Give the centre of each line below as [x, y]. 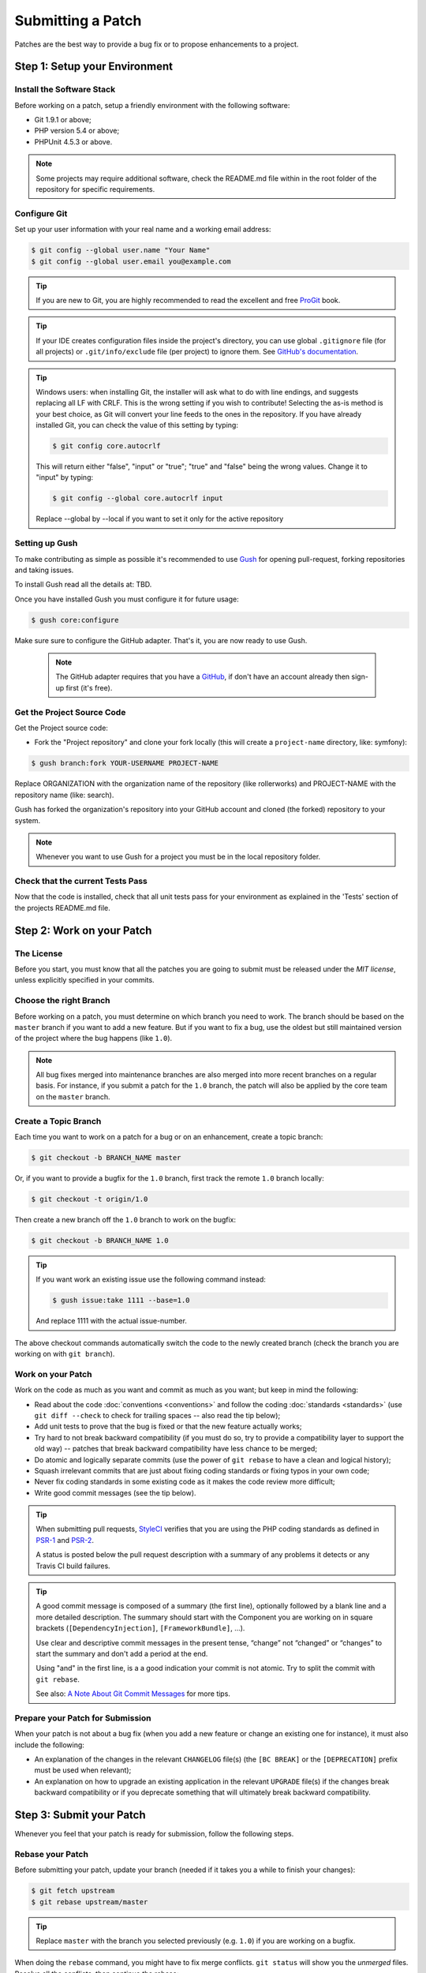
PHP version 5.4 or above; [77, 131]
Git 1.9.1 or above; [63, 120]
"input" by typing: [65, 477]
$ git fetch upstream [73, 1891]
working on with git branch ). [65, 1354]
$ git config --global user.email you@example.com [131, 261]
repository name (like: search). [64, 795]
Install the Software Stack [65, 89]
